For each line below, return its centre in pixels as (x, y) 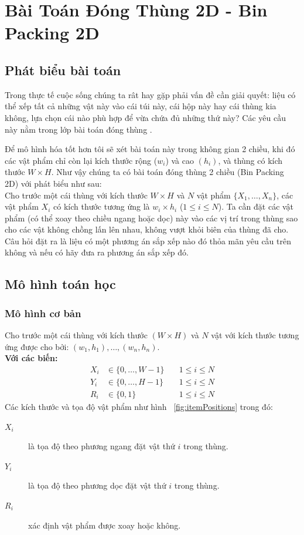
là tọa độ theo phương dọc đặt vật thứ (97, 485)
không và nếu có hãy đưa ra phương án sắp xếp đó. (97, 252)
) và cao (180, 160)
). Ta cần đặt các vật (256, 206)
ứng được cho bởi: (37, 346)
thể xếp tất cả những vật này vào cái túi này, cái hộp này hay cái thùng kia (141, 106)
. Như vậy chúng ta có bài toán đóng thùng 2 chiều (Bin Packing (168, 172)
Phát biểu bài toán (63, 70)
